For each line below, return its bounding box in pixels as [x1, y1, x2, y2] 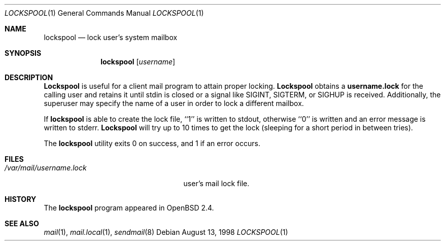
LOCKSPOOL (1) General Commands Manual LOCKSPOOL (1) [5, 9, 204, 17]
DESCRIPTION [5, 73, 53, 82]
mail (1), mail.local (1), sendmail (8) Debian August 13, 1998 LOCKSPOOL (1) [44, 228, 288, 236]
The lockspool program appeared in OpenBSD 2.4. [44, 203, 214, 212]
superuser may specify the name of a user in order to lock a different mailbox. [44, 99, 304, 108]
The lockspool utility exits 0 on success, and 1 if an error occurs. [44, 139, 260, 148]
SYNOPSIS [5, 49, 42, 57]
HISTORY [5, 195, 37, 203]
